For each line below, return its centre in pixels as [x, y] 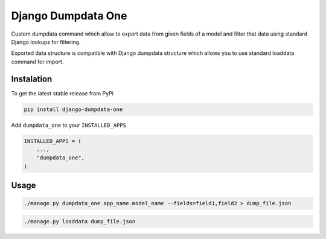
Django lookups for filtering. [46, 42]
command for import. [37, 62]
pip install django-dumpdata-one [73, 109]
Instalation [32, 79]
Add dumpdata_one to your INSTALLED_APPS [69, 125]
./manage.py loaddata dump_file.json [80, 221]
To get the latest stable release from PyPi [62, 93]
